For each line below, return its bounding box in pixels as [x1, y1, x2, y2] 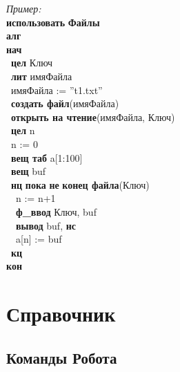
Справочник [6, 299, 116, 328]
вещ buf [11, 164, 46, 178]
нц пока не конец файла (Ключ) [11, 177, 150, 192]
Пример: [6, 1, 41, 15]
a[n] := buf [15, 232, 62, 246]
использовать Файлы [6, 15, 100, 29]
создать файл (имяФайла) [11, 96, 119, 111]
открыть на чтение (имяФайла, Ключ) [11, 109, 175, 124]
